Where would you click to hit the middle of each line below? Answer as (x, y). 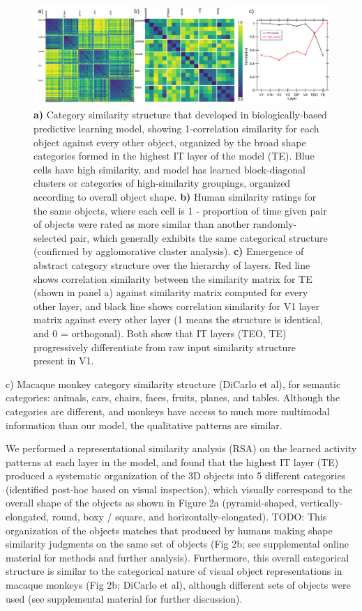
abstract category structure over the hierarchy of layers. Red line (172, 264)
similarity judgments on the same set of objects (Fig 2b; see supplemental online (177, 544)
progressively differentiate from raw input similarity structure (165, 347)
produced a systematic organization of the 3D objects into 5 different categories (176, 475)
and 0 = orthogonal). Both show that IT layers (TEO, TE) (160, 333)
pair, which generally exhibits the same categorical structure (199, 237)
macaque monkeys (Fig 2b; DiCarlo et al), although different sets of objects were (178, 585)
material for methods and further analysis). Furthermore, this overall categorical (178, 557)
